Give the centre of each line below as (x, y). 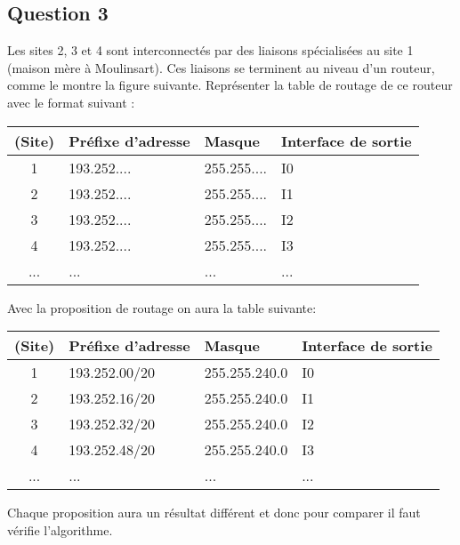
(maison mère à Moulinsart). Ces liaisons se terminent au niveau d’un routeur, (221, 67)
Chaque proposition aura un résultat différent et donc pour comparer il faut (214, 513)
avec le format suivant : (71, 102)
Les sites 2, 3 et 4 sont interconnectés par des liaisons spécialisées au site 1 (210, 50)
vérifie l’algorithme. (60, 529)
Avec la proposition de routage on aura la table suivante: (162, 307)
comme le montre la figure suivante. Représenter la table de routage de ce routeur (230, 85)
